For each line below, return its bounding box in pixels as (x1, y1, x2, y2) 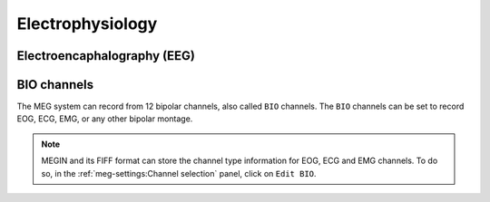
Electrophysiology (16, 14, 158, 34)
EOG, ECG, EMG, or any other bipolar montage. (16, 113, 193, 124)
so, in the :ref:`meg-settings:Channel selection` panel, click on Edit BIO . (41, 168, 317, 178)
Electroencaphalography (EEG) (16, 48, 195, 63)
